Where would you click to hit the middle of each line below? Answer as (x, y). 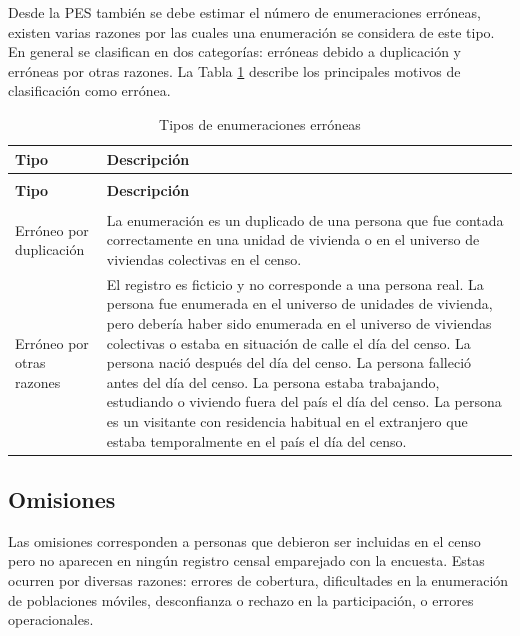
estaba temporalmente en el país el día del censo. (256, 440)
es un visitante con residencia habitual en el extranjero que (287, 420)
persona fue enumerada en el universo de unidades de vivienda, (299, 303)
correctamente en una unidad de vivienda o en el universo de (293, 239)
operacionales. (51, 619)
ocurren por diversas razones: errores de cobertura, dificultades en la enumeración (258, 580)
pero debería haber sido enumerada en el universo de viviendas (299, 322)
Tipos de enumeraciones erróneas (260, 123)
